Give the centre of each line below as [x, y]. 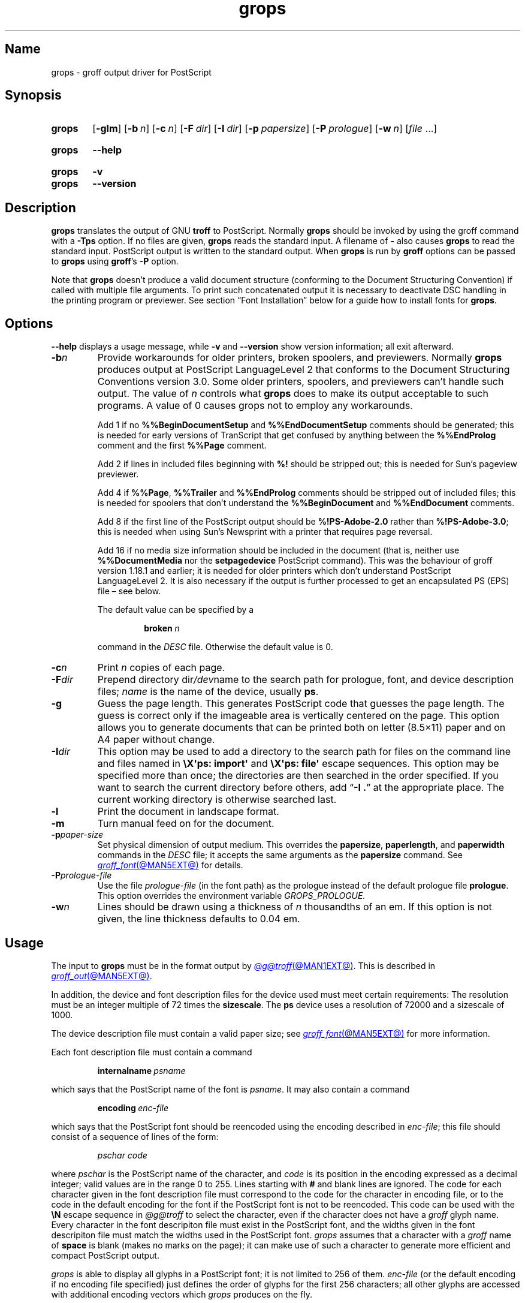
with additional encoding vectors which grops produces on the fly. [182, 1294]
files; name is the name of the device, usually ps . [208, 692]
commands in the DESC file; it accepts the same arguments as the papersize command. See [280, 855]
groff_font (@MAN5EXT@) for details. [170, 865]
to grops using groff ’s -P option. [115, 261]
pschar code [122, 1155]
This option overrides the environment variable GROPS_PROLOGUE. [231, 896]
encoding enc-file [133, 1108]
